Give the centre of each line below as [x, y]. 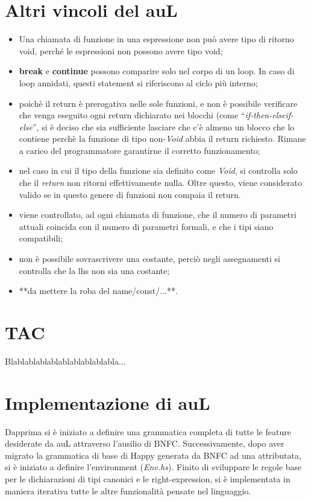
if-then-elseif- [269, 115]
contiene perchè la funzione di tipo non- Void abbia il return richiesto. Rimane [162, 139]
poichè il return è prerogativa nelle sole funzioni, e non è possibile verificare [158, 103]
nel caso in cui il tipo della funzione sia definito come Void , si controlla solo [158, 171]
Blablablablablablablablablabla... [65, 361]
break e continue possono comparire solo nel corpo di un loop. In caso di [157, 71]
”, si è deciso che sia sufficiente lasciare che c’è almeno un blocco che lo [164, 126]
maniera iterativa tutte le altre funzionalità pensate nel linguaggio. [128, 490]
